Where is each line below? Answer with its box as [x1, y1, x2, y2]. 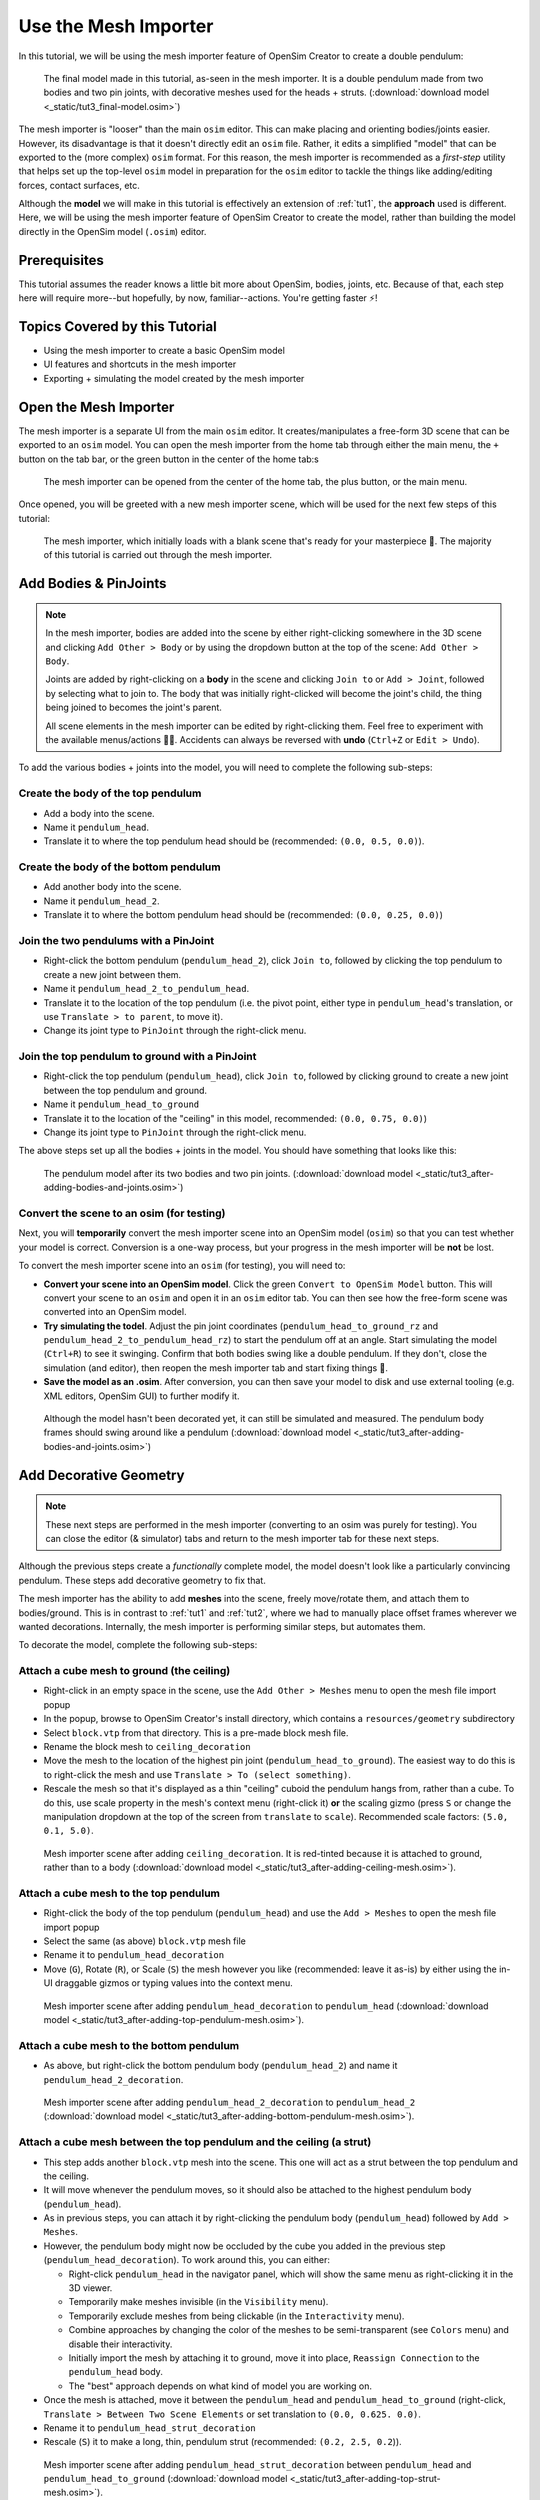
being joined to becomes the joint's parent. [45, 701, 222, 714]
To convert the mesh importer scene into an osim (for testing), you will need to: [18, 1260, 346, 1272]
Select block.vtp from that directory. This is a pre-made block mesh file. [43, 1726, 349, 1739]
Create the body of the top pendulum [18, 786, 202, 800]
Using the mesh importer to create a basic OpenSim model [43, 345, 285, 357]
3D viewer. [68, 2282, 113, 2294]
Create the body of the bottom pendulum [18, 860, 221, 874]
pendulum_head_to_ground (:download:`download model [43, 2473, 288, 2485]
